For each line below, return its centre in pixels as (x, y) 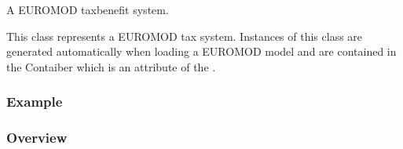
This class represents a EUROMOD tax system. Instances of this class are (185, 36)
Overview (37, 138)
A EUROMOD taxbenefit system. (88, 9)
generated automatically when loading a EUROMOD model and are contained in (201, 51)
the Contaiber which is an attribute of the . (111, 66)
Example (35, 102)
